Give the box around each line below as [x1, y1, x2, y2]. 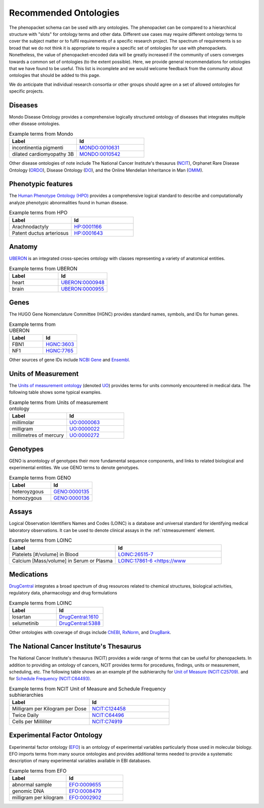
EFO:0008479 [68, 788, 101, 795]
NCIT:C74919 [92, 718, 123, 725]
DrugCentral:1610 [59, 613, 99, 620]
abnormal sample [12, 782, 52, 788]
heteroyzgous [12, 488, 44, 495]
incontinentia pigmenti [12, 145, 64, 151]
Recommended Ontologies [9, 7, 120, 18]
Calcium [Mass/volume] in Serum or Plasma [12, 557, 113, 564]
